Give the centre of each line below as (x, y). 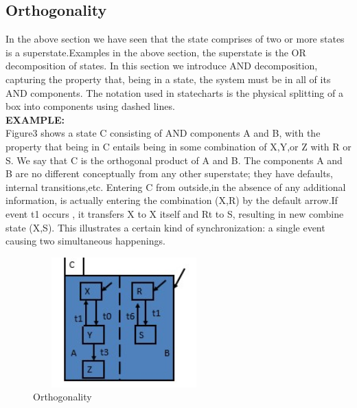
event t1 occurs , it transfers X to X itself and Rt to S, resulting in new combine (175, 213)
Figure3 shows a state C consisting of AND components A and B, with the (163, 133)
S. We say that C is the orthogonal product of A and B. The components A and (174, 160)
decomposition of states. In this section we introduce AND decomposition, (162, 66)
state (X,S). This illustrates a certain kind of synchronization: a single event (165, 227)
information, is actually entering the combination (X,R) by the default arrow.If (172, 200)
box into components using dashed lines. (90, 106)
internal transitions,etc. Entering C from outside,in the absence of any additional (176, 186)
